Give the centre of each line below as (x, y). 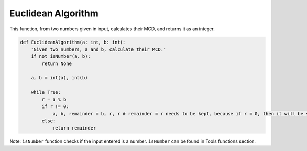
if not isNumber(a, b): (61, 57)
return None (57, 63)
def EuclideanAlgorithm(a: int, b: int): (73, 42)
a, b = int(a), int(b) (59, 78)
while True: (46, 92)
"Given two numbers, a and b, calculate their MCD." (98, 49)
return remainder (74, 128)
